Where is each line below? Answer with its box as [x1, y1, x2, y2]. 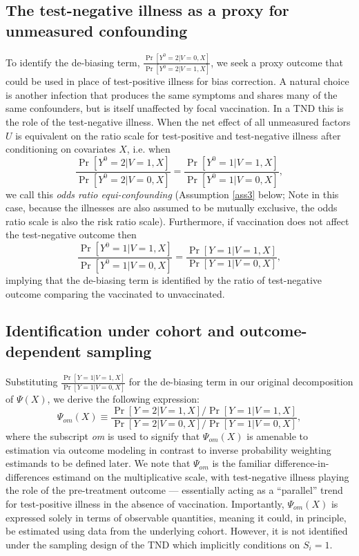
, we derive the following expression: [47, 392, 200, 406]
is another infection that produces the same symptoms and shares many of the [6, 87, 338, 102]
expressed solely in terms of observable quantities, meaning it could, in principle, [6, 510, 347, 524]
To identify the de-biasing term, [6, 55, 140, 69]
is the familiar [212, 456, 271, 470]
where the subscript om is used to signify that [6, 428, 200, 443]
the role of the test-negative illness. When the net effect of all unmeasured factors [6, 115, 351, 128]
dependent [6, 340, 81, 361]
